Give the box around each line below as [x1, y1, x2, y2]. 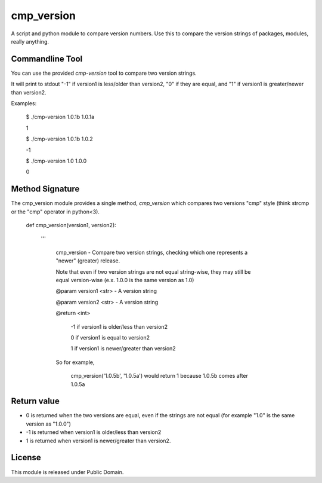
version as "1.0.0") [26, 420, 72, 427]
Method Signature [11, 184, 80, 194]
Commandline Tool [11, 54, 83, 64]
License [11, 453, 41, 463]
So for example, [55, 359, 95, 366]
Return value [11, 396, 60, 406]
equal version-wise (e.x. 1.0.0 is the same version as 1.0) [55, 277, 194, 283]
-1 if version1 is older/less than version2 [70, 323, 168, 330]
